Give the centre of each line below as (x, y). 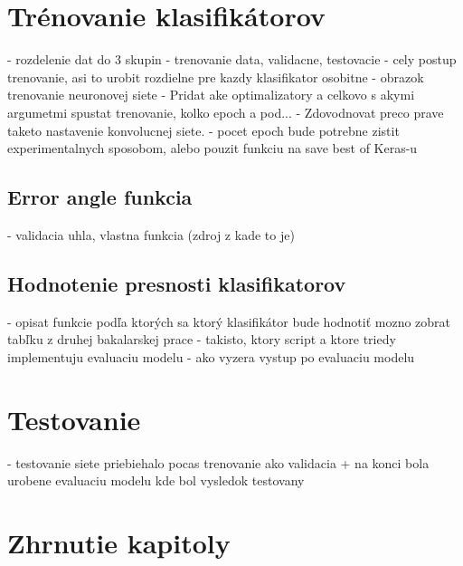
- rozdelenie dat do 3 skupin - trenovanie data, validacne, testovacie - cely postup (232, 59)
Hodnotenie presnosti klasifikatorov (177, 283)
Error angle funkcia (100, 197)
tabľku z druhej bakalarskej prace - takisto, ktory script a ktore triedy (202, 339)
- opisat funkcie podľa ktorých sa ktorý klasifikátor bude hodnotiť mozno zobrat (229, 321)
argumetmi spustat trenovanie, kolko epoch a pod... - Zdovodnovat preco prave (226, 112)
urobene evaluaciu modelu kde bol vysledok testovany (156, 480)
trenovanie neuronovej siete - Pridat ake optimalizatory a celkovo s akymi (211, 95)
